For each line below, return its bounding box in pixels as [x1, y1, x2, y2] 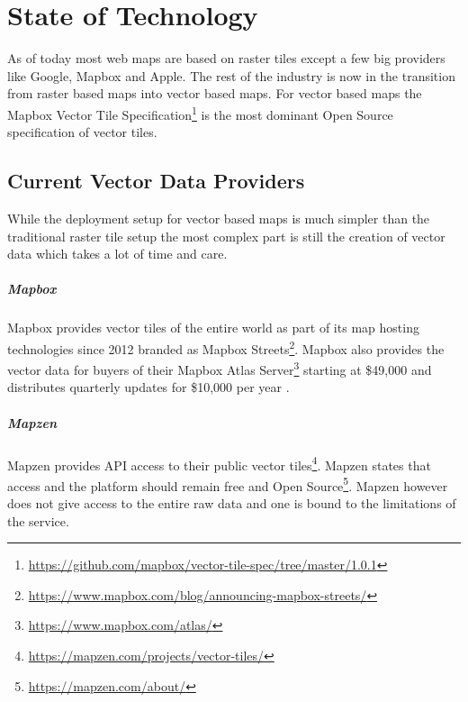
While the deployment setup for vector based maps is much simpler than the [7, 208, 430, 227]
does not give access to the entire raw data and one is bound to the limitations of [7, 494, 456, 513]
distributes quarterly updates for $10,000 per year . [7, 378, 290, 397]
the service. [7, 511, 69, 530]
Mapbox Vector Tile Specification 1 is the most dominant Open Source [7, 102, 393, 123]
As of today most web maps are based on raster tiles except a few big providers [7, 49, 445, 68]
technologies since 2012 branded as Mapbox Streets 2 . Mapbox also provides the [7, 336, 445, 358]
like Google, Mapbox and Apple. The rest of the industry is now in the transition [7, 66, 455, 85]
